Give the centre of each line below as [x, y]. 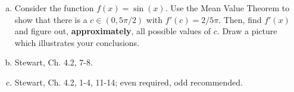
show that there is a [51, 19]
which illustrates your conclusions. [77, 42]
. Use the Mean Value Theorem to [227, 8]
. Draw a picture [247, 31]
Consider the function [54, 8]
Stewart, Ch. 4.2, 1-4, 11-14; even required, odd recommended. [129, 82]
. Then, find [240, 19]
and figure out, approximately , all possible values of [113, 31]
